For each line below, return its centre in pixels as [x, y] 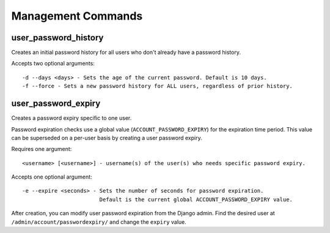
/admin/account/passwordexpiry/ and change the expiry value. [99, 222]
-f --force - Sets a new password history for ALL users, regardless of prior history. [158, 86]
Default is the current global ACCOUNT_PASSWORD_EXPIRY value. [196, 199]
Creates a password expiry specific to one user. [71, 118]
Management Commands [77, 16]
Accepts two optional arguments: [53, 64]
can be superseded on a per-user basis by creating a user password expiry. [107, 138]
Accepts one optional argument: [52, 177]
